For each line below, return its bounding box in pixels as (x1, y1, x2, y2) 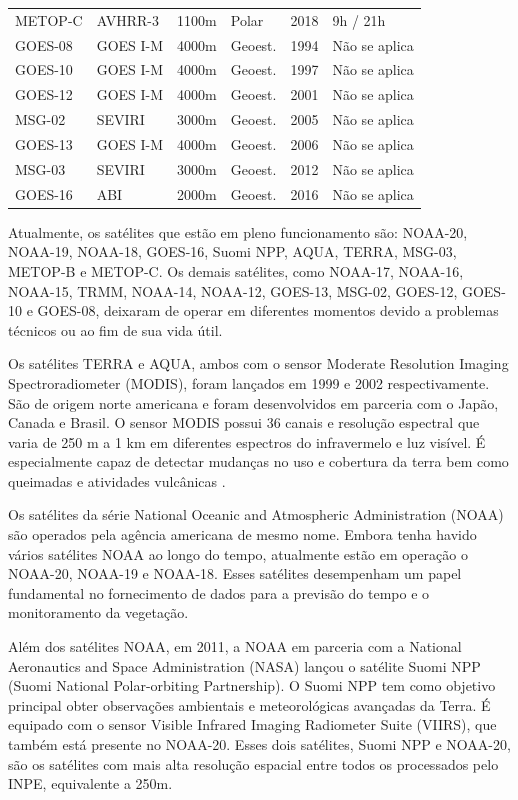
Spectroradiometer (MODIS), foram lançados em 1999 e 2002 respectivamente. (8, 372, 490, 393)
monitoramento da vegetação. (8, 602, 189, 623)
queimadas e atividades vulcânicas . (8, 470, 226, 491)
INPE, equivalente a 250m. (8, 773, 173, 794)
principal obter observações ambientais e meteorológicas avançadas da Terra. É (8, 694, 491, 715)
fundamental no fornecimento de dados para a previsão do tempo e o (8, 582, 430, 603)
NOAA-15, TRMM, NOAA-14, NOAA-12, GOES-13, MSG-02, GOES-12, (8, 280, 458, 301)
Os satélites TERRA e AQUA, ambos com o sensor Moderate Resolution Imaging (8, 353, 509, 374)
